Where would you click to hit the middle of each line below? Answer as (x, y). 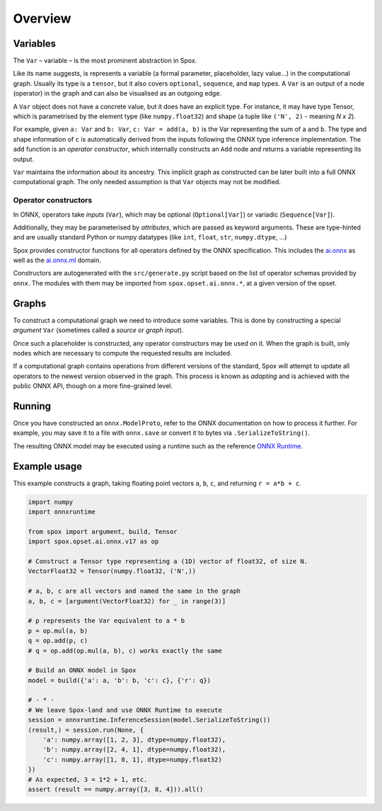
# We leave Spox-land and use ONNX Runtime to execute (125, 710)
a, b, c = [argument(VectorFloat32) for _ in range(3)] (127, 601)
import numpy (51, 502)
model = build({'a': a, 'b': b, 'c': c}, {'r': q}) (120, 680)
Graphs (30, 304)
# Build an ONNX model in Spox (82, 670)
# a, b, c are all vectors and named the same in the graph (134, 591)
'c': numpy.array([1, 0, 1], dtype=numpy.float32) (132, 759)
